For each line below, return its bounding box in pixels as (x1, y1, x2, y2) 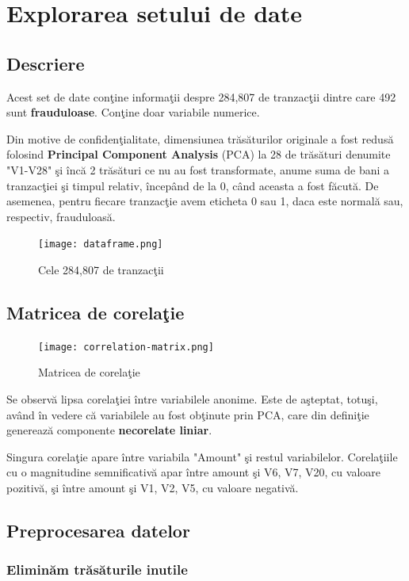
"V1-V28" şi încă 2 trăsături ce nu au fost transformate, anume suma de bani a (6, 161, 390, 178)
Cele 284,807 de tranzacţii (38, 261, 164, 277)
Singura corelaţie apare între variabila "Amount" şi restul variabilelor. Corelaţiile (6, 448, 398, 464)
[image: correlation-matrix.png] (38, 341, 214, 353)
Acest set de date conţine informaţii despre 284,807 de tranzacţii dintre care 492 (6, 88, 396, 105)
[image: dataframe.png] (38, 239, 163, 250)
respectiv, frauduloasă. (6, 208, 116, 224)
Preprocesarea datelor (6, 518, 190, 542)
